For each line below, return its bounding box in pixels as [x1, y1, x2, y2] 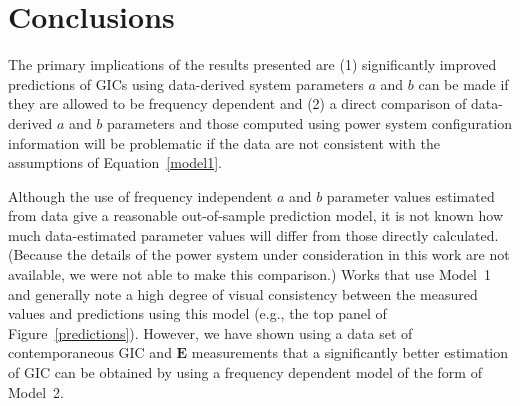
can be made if [418, 73, 509, 94]
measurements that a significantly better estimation [191, 342, 509, 363]
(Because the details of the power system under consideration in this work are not [8, 244, 510, 265]
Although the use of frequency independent [8, 185, 273, 206]
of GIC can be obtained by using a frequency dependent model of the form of [8, 362, 482, 383]
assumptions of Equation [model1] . [8, 152, 222, 173]
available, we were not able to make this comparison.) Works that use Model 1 [8, 264, 491, 285]
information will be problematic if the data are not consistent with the [8, 132, 440, 153]
